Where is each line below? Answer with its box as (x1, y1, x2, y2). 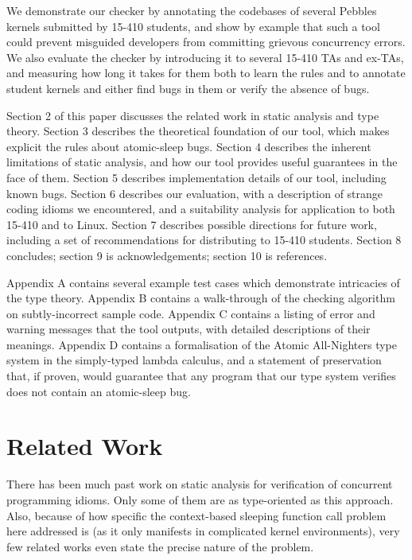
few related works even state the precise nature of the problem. (6, 538, 314, 554)
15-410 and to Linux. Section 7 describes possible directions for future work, (6, 216, 377, 232)
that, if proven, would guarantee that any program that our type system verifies (6, 367, 396, 384)
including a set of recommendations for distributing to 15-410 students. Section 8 (6, 231, 402, 248)
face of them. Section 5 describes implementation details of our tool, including (6, 169, 387, 185)
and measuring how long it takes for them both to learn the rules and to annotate (6, 64, 406, 81)
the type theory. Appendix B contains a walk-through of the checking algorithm (6, 290, 395, 306)
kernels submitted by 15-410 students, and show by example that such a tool (6, 17, 380, 34)
